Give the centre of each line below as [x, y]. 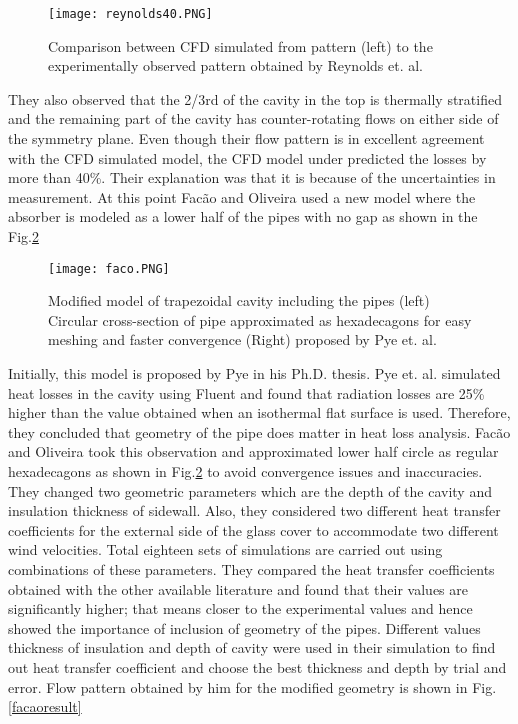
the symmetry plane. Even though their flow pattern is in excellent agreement [246, 138]
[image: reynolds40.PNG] [130, 14]
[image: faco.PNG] [109, 268]
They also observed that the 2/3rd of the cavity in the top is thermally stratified [255, 98]
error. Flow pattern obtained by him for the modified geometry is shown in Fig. [252, 686]
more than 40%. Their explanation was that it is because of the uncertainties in [252, 177]
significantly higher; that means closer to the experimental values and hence [240, 608]
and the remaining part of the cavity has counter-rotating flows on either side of [253, 118]
